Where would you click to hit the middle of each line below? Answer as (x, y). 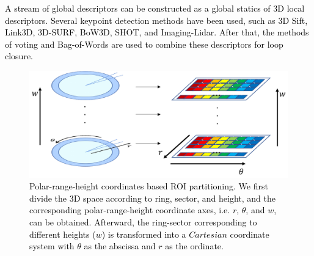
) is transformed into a (144, 234)
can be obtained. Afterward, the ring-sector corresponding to (143, 222)
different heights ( (63, 234)
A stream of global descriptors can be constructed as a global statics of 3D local (155, 8)
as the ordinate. (194, 246)
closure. (19, 56)
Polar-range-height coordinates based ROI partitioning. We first (149, 186)
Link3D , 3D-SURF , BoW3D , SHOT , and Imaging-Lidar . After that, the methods (157, 32)
